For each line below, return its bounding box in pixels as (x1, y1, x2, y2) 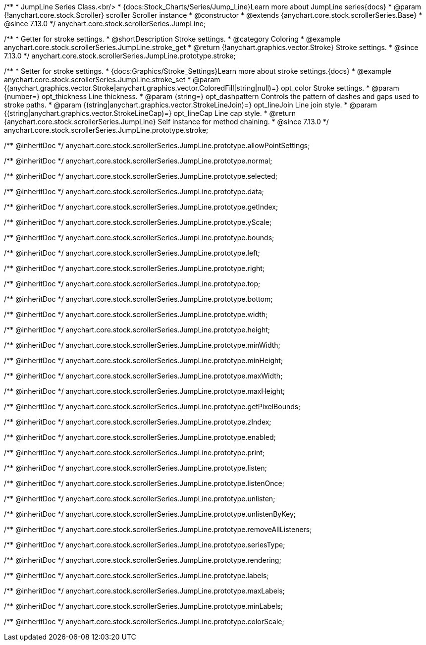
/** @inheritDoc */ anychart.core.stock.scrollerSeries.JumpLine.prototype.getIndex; (4, 203, 278, 211)
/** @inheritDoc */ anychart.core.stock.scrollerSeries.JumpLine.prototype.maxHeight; (4, 387, 285, 395)
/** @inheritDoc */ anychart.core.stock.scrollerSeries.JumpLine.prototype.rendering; (4, 556, 281, 564)
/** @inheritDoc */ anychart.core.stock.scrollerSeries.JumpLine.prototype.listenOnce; (4, 479, 284, 487)
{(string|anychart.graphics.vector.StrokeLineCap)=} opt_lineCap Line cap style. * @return (4, 109, 296, 117)
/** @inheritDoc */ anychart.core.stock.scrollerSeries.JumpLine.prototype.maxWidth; (4, 372, 283, 380)
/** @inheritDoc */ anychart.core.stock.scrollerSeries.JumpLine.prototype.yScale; (4, 218, 272, 226)
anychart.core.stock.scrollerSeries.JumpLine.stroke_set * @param (4, 75, 220, 84)
